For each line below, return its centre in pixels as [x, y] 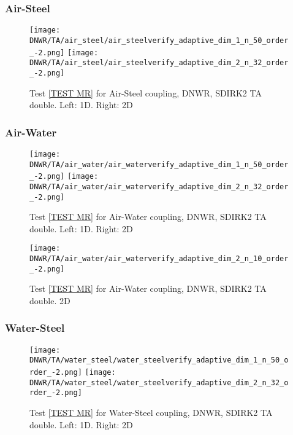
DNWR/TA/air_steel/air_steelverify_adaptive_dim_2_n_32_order [159, 63]
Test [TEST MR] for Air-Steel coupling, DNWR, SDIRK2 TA [146, 92]
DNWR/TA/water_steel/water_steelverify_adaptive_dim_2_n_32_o [159, 382]
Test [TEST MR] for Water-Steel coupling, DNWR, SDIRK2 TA [151, 413]
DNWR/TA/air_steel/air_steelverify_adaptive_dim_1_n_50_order [159, 40]
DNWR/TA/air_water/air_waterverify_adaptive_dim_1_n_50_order [159, 164]
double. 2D [50, 300]
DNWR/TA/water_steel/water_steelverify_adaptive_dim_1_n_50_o [159, 360]
